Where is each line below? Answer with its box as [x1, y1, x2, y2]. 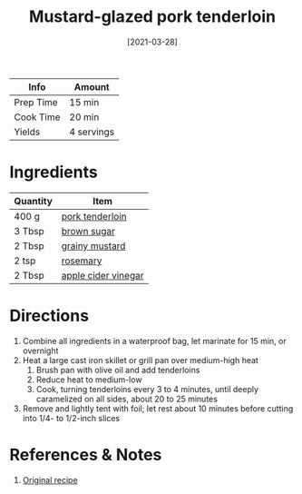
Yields [14, 125, 41, 138]
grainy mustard [61, 239, 126, 252]
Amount [73, 80, 111, 93]
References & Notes [9, 445, 162, 465]
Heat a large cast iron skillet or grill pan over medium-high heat [22, 354, 258, 365]
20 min [69, 111, 100, 123]
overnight [22, 345, 59, 356]
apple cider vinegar [61, 269, 144, 282]
